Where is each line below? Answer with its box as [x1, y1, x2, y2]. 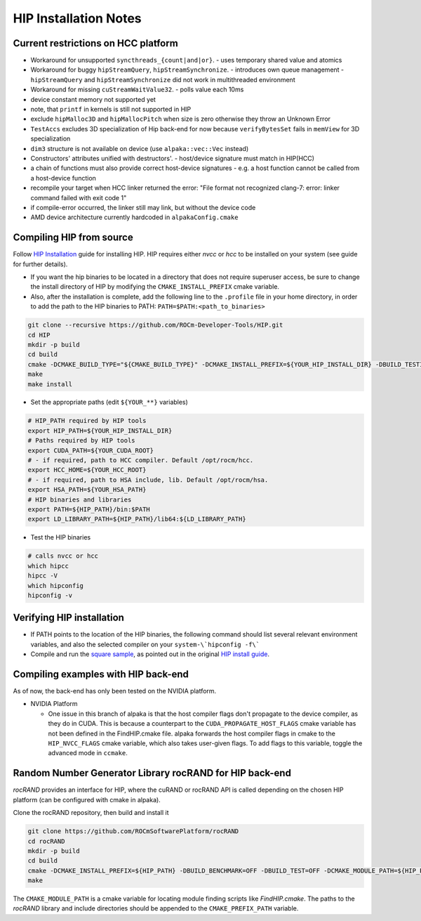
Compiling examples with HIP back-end [13, 668, 189, 680]
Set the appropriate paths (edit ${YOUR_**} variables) [30, 398, 189, 407]
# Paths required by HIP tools [27, 436, 136, 445]
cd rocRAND [27, 837, 65, 845]
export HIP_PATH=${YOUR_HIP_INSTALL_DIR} [27, 426, 173, 435]
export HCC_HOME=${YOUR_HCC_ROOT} [27, 466, 147, 474]
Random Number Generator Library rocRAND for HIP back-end [13, 767, 291, 779]
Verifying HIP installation [13, 612, 124, 624]
